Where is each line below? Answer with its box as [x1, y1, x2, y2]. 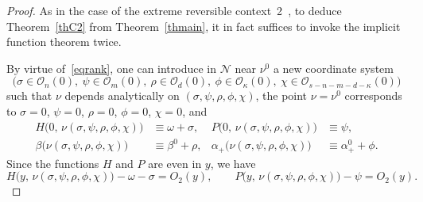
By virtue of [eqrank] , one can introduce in [6, 59, 217, 76]
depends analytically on [64, 87, 180, 104]
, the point [255, 87, 308, 104]
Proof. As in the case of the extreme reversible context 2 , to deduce [6, 2, 342, 18]
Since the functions [6, 154, 99, 171]
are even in [148, 154, 202, 171]
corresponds [344, 87, 402, 104]
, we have [210, 154, 256, 171]
